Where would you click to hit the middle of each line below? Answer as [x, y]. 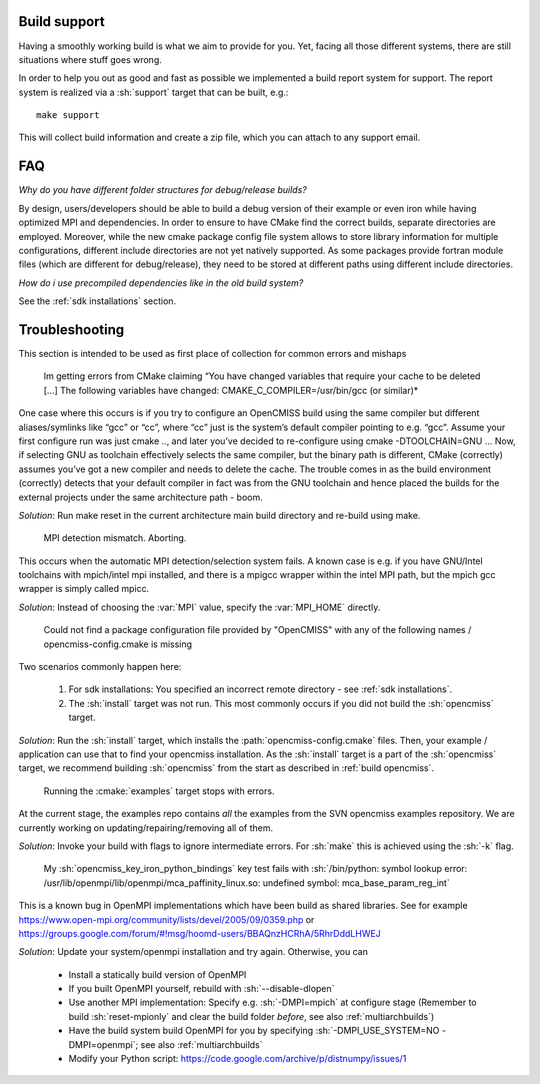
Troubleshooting [71, 329]
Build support [61, 21]
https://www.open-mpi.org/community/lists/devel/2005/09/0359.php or [166, 919]
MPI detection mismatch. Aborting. [115, 538]
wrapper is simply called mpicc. [84, 589]
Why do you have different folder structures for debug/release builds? [162, 190]
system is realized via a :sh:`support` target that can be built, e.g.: [153, 92]
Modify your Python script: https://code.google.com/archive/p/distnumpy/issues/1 [237, 1059]
